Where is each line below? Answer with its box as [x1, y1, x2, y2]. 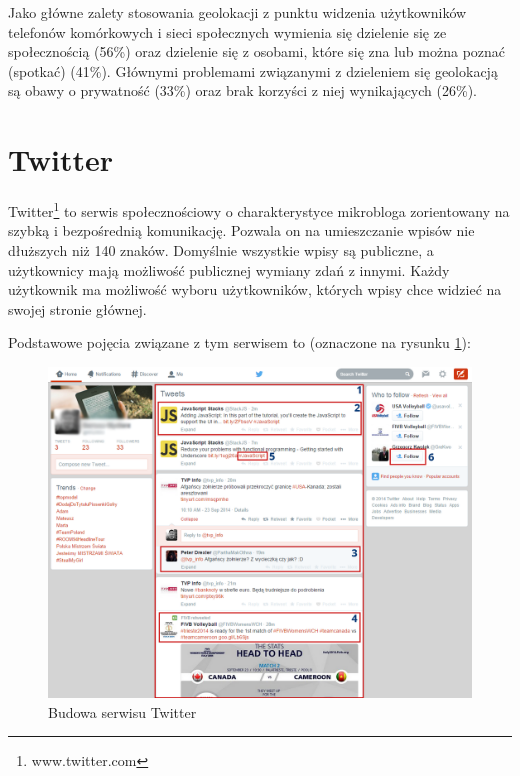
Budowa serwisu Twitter [48, 701, 197, 722]
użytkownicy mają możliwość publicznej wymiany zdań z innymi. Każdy [8, 259, 450, 280]
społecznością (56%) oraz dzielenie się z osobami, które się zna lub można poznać [8, 41, 506, 62]
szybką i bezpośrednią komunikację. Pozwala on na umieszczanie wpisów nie [8, 220, 475, 241]
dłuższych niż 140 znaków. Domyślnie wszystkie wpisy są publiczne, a [8, 239, 434, 260]
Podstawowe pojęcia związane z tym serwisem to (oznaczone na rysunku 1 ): [8, 332, 471, 353]
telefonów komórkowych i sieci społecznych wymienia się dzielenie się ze [8, 21, 447, 42]
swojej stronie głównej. [8, 298, 147, 319]
